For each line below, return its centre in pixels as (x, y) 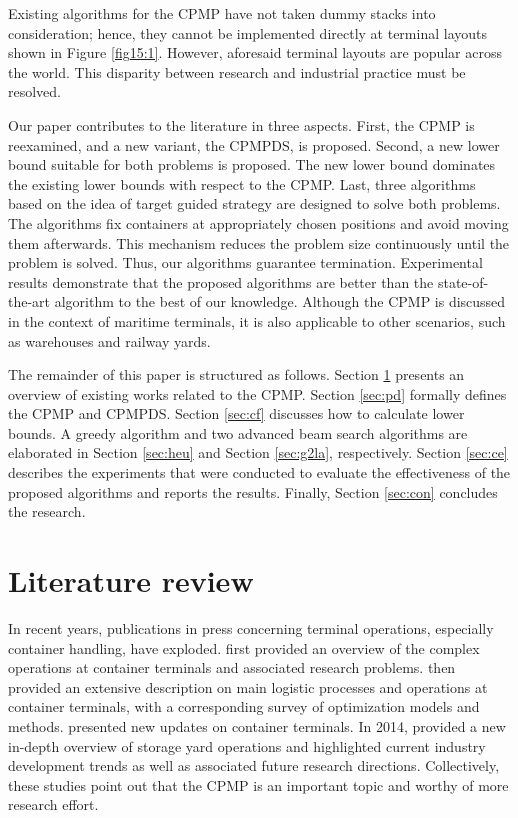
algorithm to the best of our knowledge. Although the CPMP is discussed (280, 301)
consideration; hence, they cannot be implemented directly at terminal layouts (247, 32)
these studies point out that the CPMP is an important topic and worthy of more (258, 784)
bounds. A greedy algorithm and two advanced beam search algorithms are (238, 432)
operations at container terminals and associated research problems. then (232, 667)
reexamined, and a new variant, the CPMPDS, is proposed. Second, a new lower (254, 144)
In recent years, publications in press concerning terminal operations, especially (251, 627)
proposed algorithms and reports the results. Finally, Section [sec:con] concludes (253, 491)
